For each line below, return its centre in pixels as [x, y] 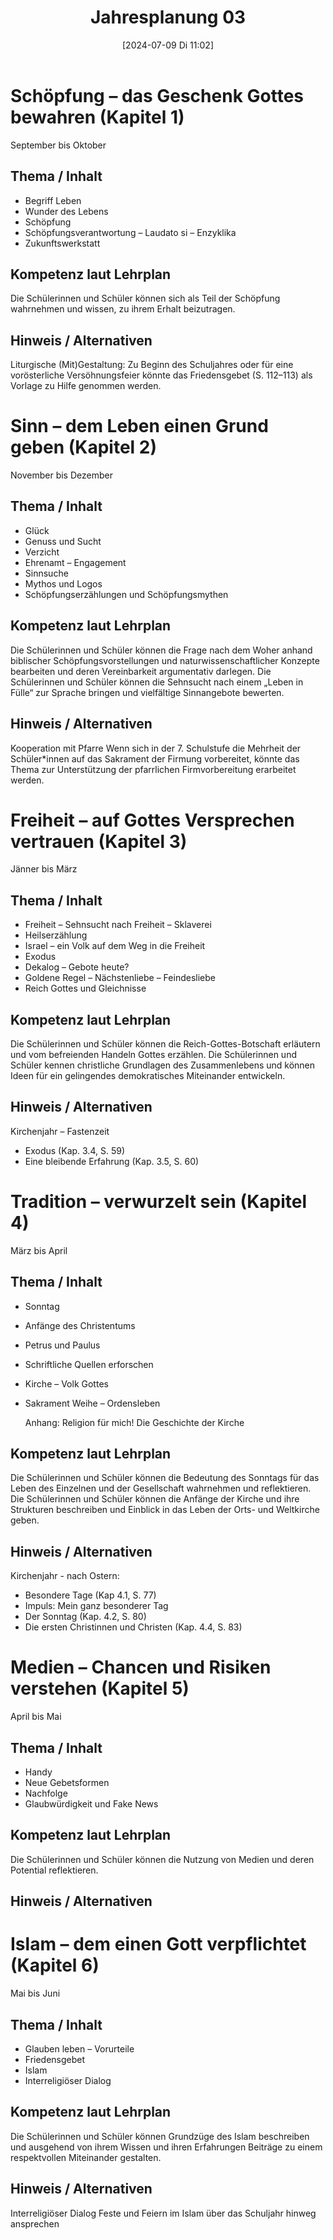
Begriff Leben [53, 200]
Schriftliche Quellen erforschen [89, 1364]
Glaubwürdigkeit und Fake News [91, 1804]
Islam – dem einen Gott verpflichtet [158, 1944]
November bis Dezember [61, 475]
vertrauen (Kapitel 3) [99, 841]
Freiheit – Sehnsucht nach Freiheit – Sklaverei [118, 925]
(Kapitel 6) [55, 1965]
